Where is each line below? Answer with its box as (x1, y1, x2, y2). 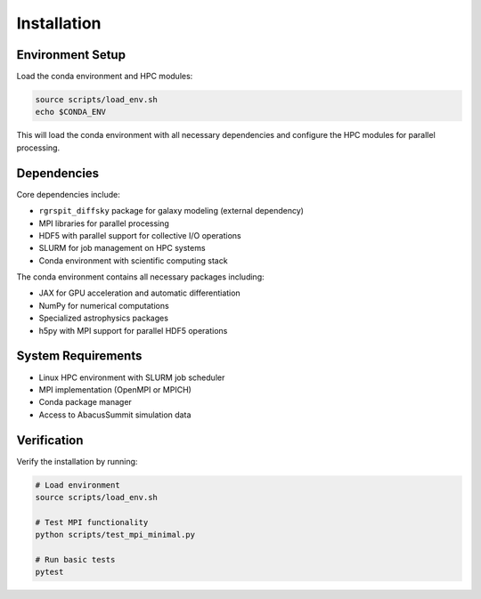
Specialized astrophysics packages (38, 312, 169, 324)
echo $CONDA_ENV (35, 107, 107, 117)
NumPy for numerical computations (38, 300, 169, 311)
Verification (16, 433, 84, 448)
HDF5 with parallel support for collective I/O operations (38, 230, 241, 240)
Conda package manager (38, 397, 133, 408)
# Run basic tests (35, 554, 116, 564)
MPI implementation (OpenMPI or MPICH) (38, 384, 192, 395)
